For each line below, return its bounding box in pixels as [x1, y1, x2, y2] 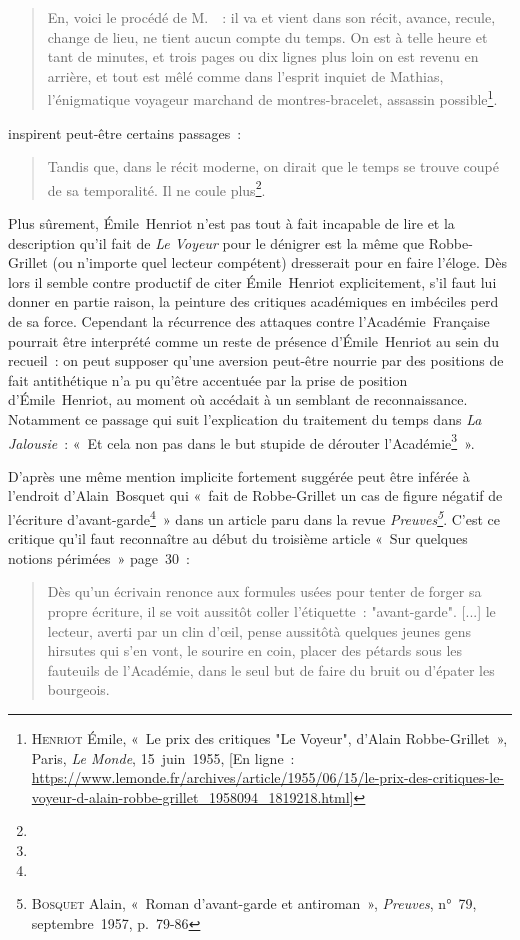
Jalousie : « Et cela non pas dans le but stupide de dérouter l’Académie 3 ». [8, 429, 475, 453]
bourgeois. [47, 679, 110, 700]
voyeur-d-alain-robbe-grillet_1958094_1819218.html [31, 786, 350, 807]
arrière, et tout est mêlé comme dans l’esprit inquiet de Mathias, [47, 65, 444, 86]
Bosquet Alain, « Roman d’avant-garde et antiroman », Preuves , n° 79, [31, 893, 477, 914]
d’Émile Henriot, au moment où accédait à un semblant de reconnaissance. [8, 389, 468, 410]
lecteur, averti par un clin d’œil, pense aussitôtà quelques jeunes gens [47, 620, 472, 641]
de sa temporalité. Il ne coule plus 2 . [47, 176, 266, 200]
